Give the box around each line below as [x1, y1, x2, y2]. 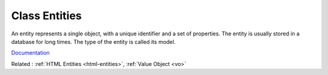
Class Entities [11, 9, 82, 22]
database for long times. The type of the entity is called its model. [11, 38, 176, 45]
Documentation [11, 49, 50, 56]
